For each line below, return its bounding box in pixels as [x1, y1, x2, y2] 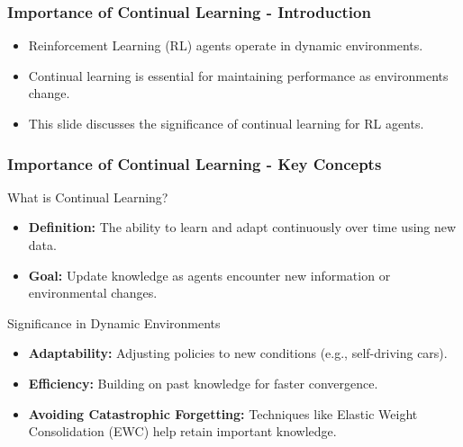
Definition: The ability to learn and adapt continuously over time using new [28, 218, 457, 237]
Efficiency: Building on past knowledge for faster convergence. [28, 373, 378, 392]
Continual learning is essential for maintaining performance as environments [28, 66, 449, 85]
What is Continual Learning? [7, 187, 168, 206]
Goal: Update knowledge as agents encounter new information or [28, 265, 391, 284]
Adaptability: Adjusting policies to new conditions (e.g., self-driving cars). [28, 344, 448, 362]
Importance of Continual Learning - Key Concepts [7, 152, 382, 174]
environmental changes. [28, 283, 158, 302]
